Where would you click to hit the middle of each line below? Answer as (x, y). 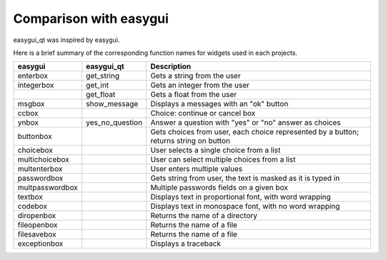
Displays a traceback (186, 244)
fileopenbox (38, 225)
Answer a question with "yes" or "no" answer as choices (246, 123)
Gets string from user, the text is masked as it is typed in (245, 178)
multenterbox (40, 169)
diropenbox (37, 216)
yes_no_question (114, 123)
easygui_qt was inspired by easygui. (66, 40)
